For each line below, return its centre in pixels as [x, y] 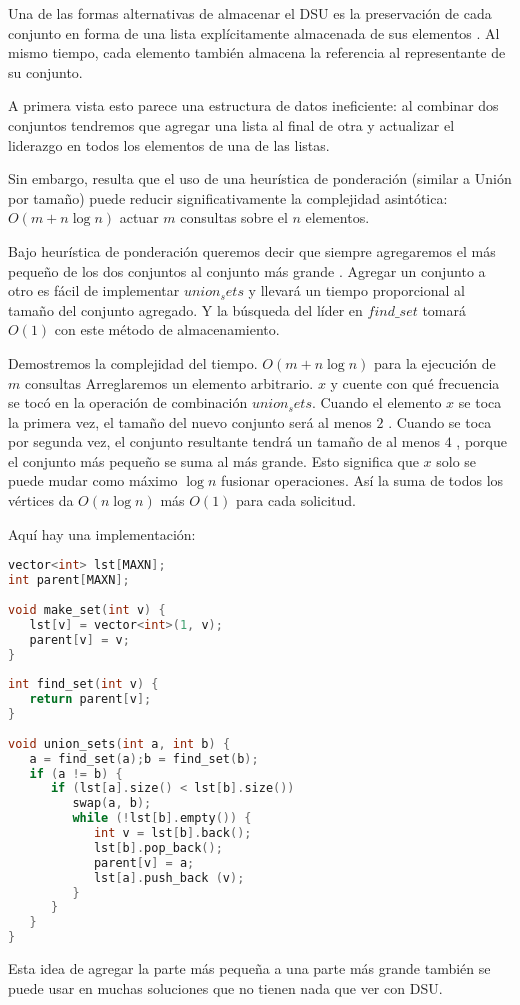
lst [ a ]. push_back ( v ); [169, 877]
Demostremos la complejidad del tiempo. [133, 362]
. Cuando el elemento [376, 402]
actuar [139, 217]
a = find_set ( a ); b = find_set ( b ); [144, 758]
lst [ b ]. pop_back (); [158, 847]
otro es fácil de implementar [94, 290]
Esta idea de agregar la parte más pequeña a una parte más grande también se [249, 968]
